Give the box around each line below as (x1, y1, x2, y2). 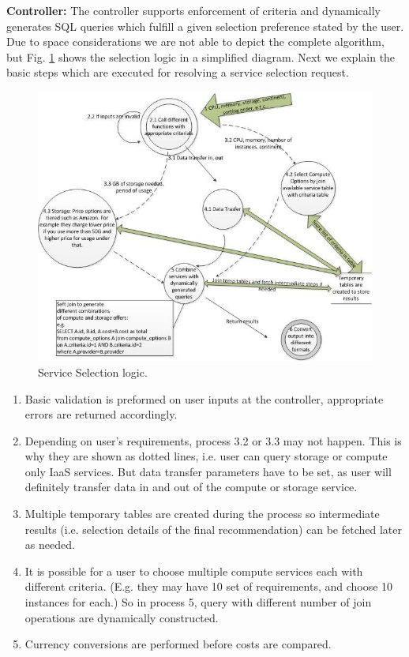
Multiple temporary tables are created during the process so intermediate (24, 505, 380, 522)
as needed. (24, 536, 75, 553)
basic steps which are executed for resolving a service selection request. (6, 64, 349, 81)
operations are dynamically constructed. (24, 609, 219, 625)
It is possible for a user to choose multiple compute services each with (24, 562, 363, 579)
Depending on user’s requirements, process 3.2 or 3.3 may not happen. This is (24, 432, 402, 449)
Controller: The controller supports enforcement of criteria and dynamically (6, 2, 381, 18)
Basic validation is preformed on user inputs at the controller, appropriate (24, 390, 384, 407)
